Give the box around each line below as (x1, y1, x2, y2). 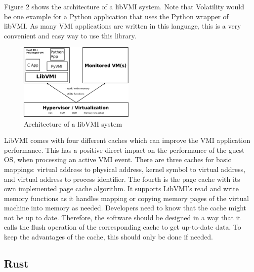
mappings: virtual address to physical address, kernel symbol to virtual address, (4, 164, 246, 174)
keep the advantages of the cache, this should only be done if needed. (4, 232, 213, 242)
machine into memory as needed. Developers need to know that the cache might (4, 203, 246, 213)
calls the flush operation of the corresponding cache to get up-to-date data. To (4, 222, 241, 232)
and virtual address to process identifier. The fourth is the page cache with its (4, 173, 240, 184)
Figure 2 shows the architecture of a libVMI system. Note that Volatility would (4, 1, 244, 11)
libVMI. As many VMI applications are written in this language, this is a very (4, 21, 241, 31)
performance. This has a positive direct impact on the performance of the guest (4, 144, 245, 155)
